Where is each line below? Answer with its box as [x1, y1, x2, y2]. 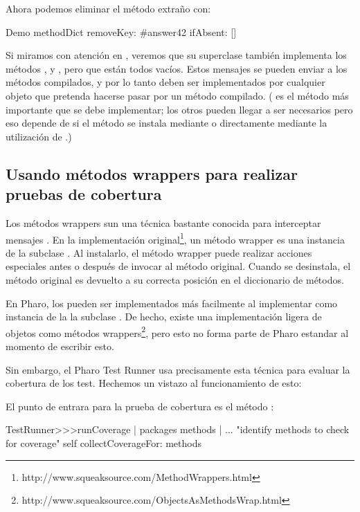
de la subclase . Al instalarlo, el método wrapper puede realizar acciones [6, 245, 312, 259]
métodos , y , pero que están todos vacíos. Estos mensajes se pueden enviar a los [6, 61, 348, 75]
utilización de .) [6, 129, 72, 143]
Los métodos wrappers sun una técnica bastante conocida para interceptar [6, 215, 321, 230]
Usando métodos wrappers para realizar [6, 163, 298, 184]
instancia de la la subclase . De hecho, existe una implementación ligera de [6, 309, 322, 324]
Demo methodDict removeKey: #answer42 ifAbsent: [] [6, 24, 237, 39]
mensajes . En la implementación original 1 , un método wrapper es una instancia [6, 230, 345, 246]
